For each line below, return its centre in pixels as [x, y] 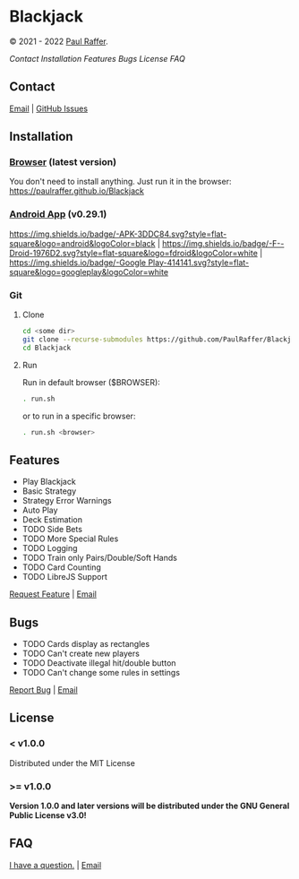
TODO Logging [50, 548]
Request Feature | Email [53, 594]
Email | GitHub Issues [48, 108]
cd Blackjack [47, 348]
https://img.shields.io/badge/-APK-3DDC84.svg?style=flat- [118, 234]
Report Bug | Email [43, 690]
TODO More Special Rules [70, 539]
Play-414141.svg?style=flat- [198, 263]
